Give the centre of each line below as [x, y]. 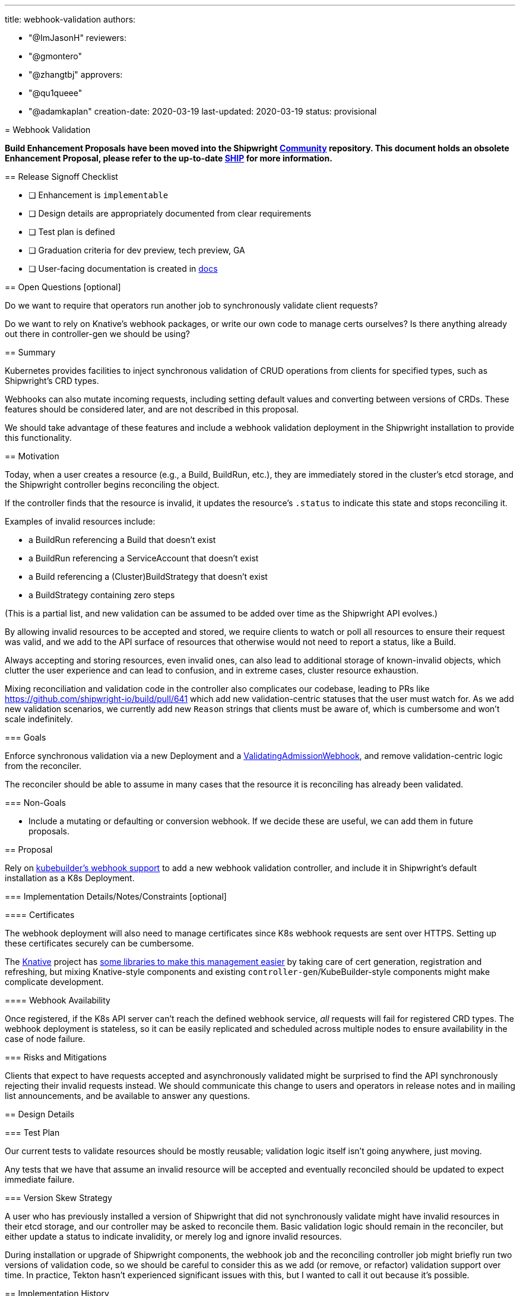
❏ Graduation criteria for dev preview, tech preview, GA [137, 250]
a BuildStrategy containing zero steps [102, 595]
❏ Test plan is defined [72, 232]
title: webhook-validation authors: [70, 19]
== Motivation [32, 456]
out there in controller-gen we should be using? [97, 334]
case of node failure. [45, 1039]
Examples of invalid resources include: [80, 521]
